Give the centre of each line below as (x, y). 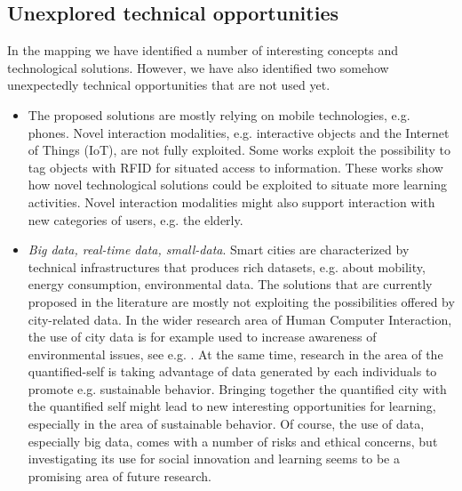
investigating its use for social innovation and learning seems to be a (214, 459)
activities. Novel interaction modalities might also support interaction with (231, 201)
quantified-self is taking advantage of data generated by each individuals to (232, 371)
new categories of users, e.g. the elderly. (135, 219)
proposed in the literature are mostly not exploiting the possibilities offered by (241, 301)
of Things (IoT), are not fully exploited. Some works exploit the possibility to (239, 150)
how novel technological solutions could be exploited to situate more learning (238, 185)
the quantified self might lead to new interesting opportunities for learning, (232, 406)
